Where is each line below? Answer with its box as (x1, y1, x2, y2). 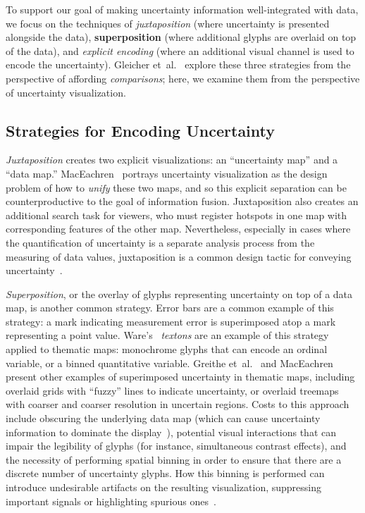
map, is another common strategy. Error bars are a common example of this (6, 300, 334, 315)
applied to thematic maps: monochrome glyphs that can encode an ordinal (6, 342, 328, 357)
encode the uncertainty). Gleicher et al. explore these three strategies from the (6, 57, 351, 72)
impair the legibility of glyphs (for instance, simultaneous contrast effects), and (6, 438, 347, 453)
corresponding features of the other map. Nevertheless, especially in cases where (6, 221, 351, 236)
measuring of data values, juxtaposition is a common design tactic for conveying (6, 249, 352, 264)
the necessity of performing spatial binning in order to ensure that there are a (6, 452, 342, 466)
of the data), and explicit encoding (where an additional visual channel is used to (6, 43, 354, 58)
